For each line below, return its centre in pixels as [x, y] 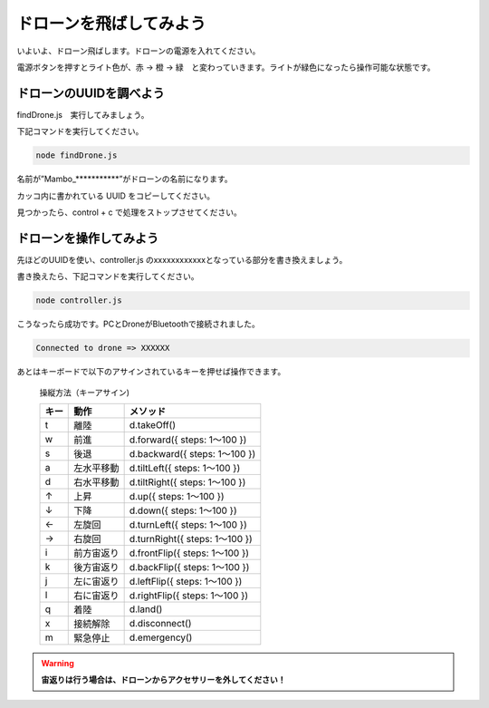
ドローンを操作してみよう [88, 238]
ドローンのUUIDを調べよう [91, 93]
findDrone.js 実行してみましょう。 [83, 114]
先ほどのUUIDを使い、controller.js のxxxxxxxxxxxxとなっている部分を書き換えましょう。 [182, 259]
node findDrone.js [77, 155]
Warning [58, 663]
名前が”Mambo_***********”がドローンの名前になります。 [125, 179]
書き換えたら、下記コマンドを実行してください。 [108, 276]
